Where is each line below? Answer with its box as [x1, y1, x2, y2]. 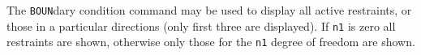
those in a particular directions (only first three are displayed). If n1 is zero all [6, 17, 396, 34]
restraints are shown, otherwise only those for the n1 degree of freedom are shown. [6, 33, 415, 50]
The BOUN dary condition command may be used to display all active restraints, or [6, 2, 412, 18]
